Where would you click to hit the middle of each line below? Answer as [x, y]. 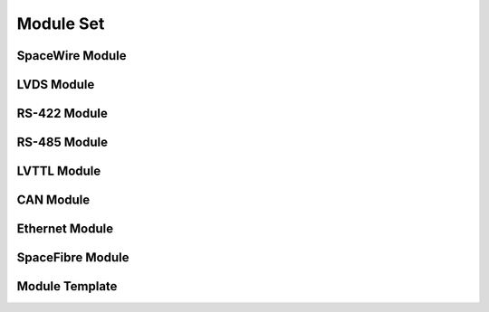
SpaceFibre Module [73, 258]
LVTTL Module [59, 171]
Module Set [61, 24]
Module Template [67, 286]
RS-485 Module [62, 142]
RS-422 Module [62, 113]
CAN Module [53, 200]
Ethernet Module [65, 229]
